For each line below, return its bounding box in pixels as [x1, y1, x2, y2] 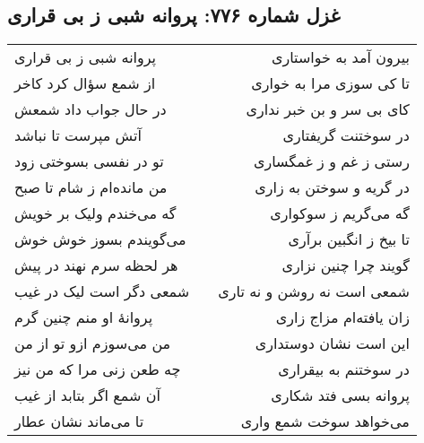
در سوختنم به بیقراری [278, 359, 410, 380]
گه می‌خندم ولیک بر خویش [14, 203, 177, 224]
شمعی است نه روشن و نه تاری [218, 281, 410, 302]
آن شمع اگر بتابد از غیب [14, 385, 160, 406]
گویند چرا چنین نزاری [281, 255, 410, 276]
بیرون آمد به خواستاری [271, 47, 410, 68]
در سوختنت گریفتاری [282, 125, 410, 146]
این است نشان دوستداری [255, 333, 410, 354]
